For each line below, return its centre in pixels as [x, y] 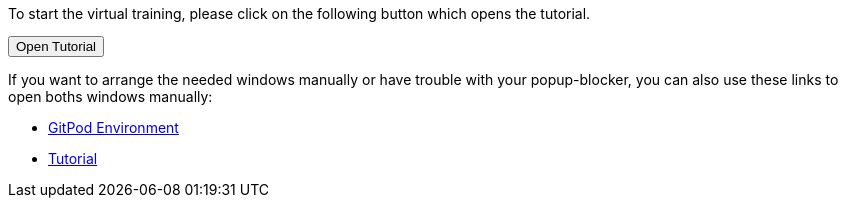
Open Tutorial [56, 46]
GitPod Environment [113, 127]
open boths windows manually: [110, 96]
